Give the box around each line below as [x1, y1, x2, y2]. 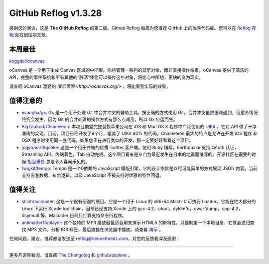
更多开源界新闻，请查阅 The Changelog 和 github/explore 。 [9, 252, 133, 258]
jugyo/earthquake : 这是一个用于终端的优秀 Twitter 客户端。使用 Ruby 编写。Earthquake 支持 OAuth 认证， [21, 144, 239, 150]
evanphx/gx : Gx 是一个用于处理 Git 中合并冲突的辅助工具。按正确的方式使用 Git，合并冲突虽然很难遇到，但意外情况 [21, 109, 259, 115]
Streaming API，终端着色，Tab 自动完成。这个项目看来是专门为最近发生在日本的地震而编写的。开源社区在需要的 [21, 151, 252, 157]
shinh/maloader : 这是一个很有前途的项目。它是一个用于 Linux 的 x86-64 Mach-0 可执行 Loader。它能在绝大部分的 [21, 199, 256, 205]
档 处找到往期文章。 [9, 31, 50, 37]
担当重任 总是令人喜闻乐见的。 [27, 158, 90, 164]
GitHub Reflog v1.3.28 [9, 7, 102, 18]
